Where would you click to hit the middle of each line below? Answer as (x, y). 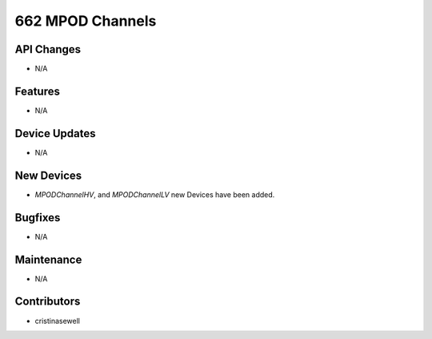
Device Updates (55, 133)
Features (37, 91)
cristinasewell (57, 321)
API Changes (48, 49)
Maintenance (48, 259)
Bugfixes (38, 218)
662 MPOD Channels (86, 21)
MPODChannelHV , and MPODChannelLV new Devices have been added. (155, 194)
